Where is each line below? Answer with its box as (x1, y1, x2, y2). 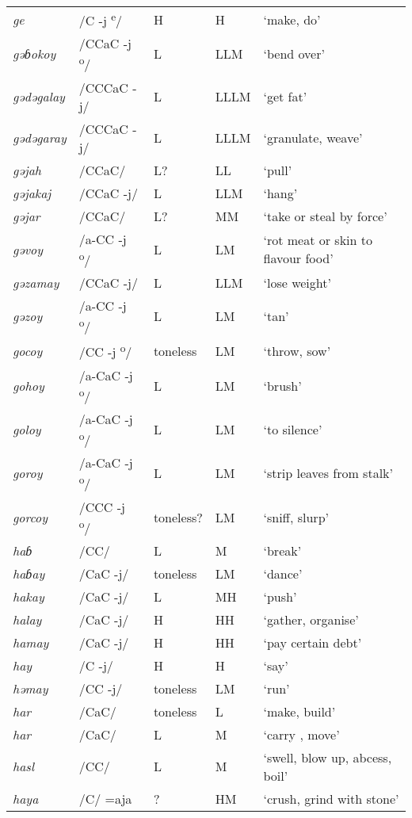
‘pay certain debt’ (263, 633, 362, 652)
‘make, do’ (263, 10, 321, 29)
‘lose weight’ (263, 273, 331, 292)
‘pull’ (263, 160, 292, 179)
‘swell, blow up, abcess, (263, 747, 392, 766)
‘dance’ (263, 564, 303, 583)
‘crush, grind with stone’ (263, 789, 399, 808)
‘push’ (263, 587, 297, 606)
